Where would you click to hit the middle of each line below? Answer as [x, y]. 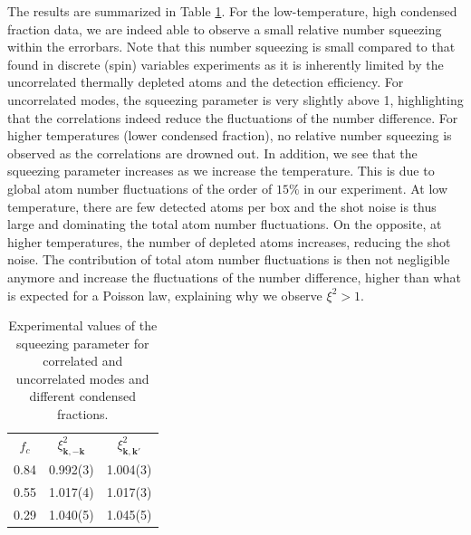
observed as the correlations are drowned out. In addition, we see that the [212, 153]
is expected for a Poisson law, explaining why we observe [165, 295]
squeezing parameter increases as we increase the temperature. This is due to [221, 171]
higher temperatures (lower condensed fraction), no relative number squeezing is [230, 135]
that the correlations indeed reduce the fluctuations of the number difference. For [233, 117]
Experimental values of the [83, 325]
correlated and [83, 361]
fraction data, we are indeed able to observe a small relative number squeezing [225, 29]
